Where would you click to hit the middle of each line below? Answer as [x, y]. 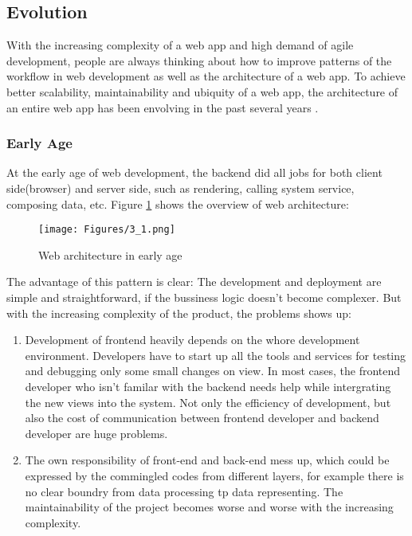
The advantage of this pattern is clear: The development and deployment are [194, 282]
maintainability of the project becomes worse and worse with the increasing [209, 507]
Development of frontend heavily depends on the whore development [192, 340]
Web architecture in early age [110, 254]
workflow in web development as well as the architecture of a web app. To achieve [206, 76]
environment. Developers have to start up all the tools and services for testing [216, 355]
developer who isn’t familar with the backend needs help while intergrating [208, 386]
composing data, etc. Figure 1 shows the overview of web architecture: [178, 203]
